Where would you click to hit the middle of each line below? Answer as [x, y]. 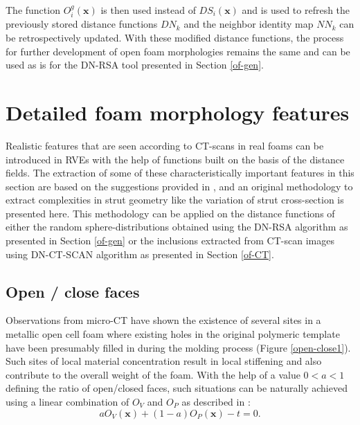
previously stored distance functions [82, 24]
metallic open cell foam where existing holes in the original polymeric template [173, 334]
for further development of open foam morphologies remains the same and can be [178, 51]
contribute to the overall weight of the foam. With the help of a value [153, 374]
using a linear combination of [67, 402]
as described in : [216, 402]
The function [33, 10]
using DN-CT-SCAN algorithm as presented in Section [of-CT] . [140, 254]
